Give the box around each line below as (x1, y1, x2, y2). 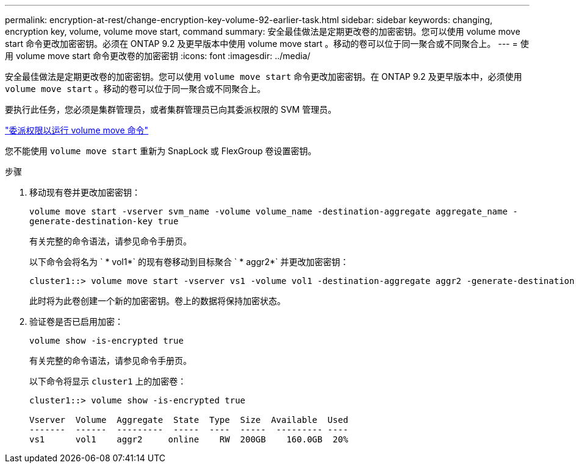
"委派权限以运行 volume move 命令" (5, 125, 149, 135)
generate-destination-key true (29, 216, 179, 226)
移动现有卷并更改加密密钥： (29, 187, 140, 197)
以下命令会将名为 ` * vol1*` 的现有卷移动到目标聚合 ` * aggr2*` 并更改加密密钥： (29, 257, 349, 267)
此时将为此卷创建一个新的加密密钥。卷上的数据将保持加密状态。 (29, 296, 286, 306)
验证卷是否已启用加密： (29, 316, 123, 327)
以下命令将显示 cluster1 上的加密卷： (29, 376, 187, 386)
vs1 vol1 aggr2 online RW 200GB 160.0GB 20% (29, 434, 348, 444)
